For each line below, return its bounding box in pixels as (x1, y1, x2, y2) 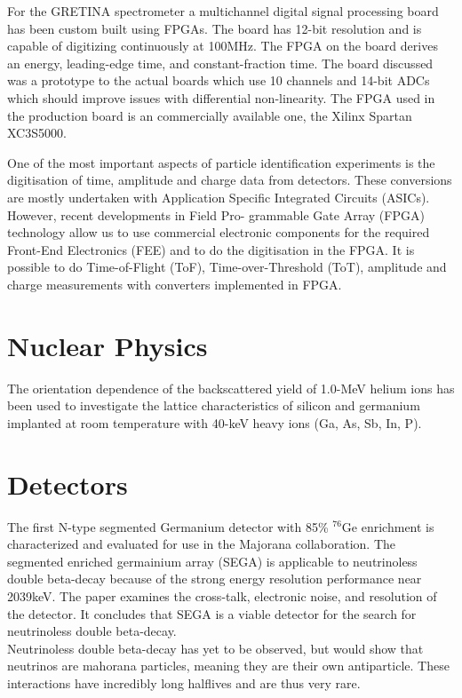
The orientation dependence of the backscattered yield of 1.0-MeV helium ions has (7, 378, 455, 397)
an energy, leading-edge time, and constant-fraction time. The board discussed (7, 53, 434, 72)
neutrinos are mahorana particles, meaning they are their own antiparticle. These (7, 656, 450, 675)
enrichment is (361, 517, 434, 535)
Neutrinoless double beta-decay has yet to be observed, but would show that (7, 639, 424, 657)
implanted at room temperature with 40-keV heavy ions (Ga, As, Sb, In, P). (7, 413, 422, 432)
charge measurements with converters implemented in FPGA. (7, 274, 342, 293)
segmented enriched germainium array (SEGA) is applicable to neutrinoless (7, 551, 418, 570)
